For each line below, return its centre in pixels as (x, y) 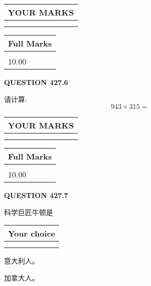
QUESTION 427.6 (36, 82)
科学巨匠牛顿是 (28, 212)
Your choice (32, 233)
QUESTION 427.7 (36, 195)
